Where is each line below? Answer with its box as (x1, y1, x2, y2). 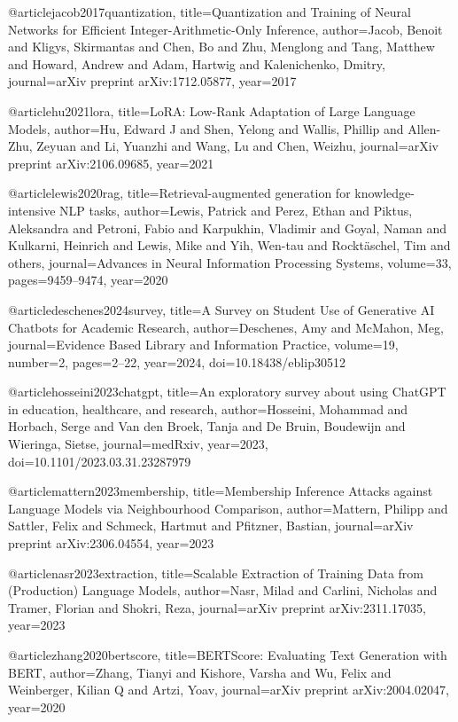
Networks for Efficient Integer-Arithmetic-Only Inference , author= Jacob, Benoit (8, 20, 443, 38)
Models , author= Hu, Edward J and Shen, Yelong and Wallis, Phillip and (8, 119, 404, 137)
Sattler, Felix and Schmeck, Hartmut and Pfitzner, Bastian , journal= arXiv (8, 516, 414, 535)
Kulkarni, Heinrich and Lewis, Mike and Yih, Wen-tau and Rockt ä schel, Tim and (8, 236, 451, 255)
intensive (8, 200, 56, 219)
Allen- (408, 119, 441, 137)
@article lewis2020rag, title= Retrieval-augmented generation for (8, 184, 351, 202)
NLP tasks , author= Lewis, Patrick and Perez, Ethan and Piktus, (59, 200, 413, 219)
